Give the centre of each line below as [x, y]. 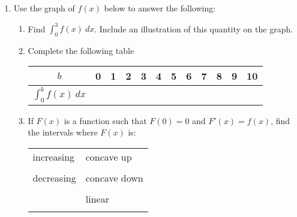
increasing [54, 156]
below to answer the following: [160, 8]
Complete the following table [81, 50]
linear [97, 198]
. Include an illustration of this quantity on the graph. [194, 28]
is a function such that [105, 120]
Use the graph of [44, 8]
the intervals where [63, 132]
